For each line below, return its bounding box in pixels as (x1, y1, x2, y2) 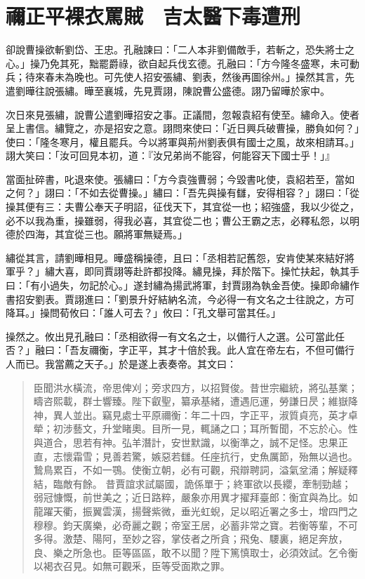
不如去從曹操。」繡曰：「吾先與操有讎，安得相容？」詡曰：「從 (79, 185, 359, 200)
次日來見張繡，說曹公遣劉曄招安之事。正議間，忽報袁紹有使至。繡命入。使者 (6, 107, 359, 121)
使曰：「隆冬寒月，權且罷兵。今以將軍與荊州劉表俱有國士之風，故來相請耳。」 (6, 134, 359, 149)
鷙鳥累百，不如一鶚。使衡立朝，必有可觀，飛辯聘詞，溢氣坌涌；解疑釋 (33, 462, 358, 477)
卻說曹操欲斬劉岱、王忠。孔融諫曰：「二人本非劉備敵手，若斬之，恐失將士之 (6, 42, 354, 57)
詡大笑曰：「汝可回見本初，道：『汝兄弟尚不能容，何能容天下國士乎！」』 (6, 148, 335, 163)
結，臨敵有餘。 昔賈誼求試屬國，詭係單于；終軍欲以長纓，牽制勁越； (33, 476, 352, 491)
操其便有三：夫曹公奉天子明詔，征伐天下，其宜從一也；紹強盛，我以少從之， (6, 199, 359, 214)
